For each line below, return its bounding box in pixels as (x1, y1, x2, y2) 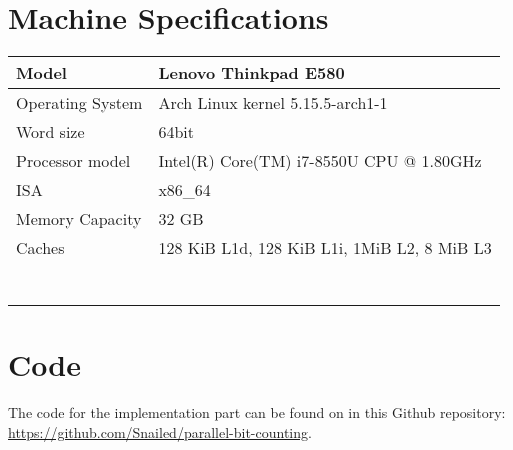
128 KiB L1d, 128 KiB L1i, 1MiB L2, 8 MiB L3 (158, 236, 492, 260)
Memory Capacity (16, 207, 142, 231)
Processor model (16, 149, 131, 173)
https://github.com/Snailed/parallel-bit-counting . (8, 421, 312, 442)
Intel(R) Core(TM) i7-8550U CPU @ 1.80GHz (158, 149, 482, 173)
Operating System (16, 91, 143, 115)
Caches (16, 236, 65, 260)
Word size (16, 120, 85, 144)
